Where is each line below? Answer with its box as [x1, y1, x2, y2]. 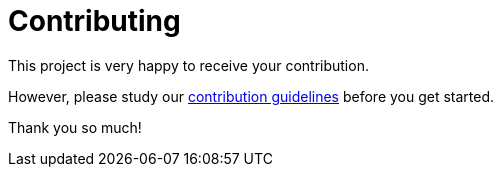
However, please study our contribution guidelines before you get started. [8, 87, 495, 105]
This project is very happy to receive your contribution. [8, 56, 369, 74]
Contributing [8, 4, 181, 38]
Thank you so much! [8, 118, 142, 136]
